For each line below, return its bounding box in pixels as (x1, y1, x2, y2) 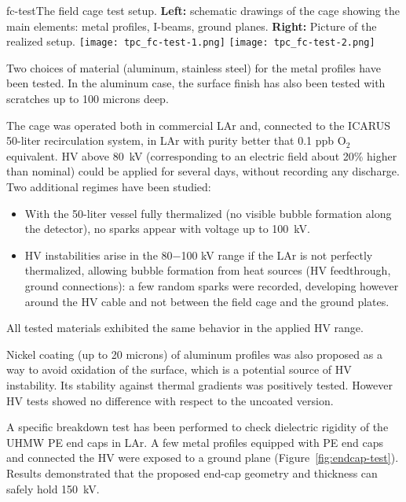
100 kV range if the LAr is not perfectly (181, 246, 373, 263)
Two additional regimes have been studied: (6, 179, 211, 194)
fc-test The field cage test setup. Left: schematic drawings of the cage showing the (6, 2, 400, 18)
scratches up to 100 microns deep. (6, 90, 169, 107)
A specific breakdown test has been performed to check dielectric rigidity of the (6, 419, 389, 435)
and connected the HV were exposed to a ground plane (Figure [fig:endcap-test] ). (6, 449, 399, 466)
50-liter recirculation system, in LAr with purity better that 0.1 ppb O (6, 132, 346, 149)
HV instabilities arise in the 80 (24, 246, 173, 263)
